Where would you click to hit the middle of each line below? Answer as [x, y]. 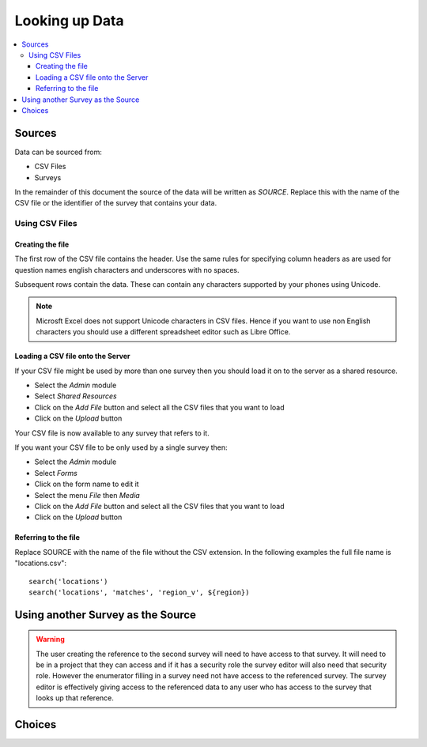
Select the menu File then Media [87, 495]
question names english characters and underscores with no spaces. [127, 270]
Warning [50, 639]
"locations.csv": [41, 563]
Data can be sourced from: [58, 152]
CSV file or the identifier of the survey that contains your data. [116, 203]
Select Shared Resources [76, 396]
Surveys [48, 177]
